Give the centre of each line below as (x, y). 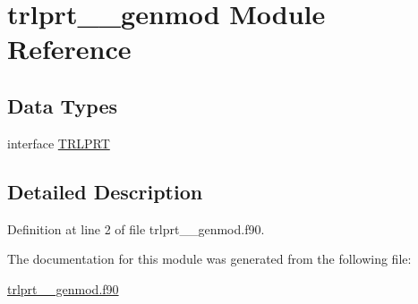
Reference (69, 49)
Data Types (62, 105)
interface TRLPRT (59, 143)
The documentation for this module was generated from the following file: (209, 259)
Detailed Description (105, 191)
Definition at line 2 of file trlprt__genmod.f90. (136, 228)
